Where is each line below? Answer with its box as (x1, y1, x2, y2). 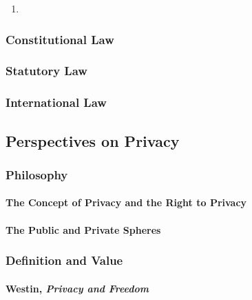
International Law (6, 94, 107, 111)
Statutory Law (6, 62, 87, 79)
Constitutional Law (6, 30, 114, 48)
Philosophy (6, 166, 68, 183)
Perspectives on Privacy (6, 130, 180, 151)
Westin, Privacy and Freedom (6, 281, 149, 295)
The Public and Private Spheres (6, 222, 161, 237)
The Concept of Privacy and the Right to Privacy (6, 195, 247, 210)
